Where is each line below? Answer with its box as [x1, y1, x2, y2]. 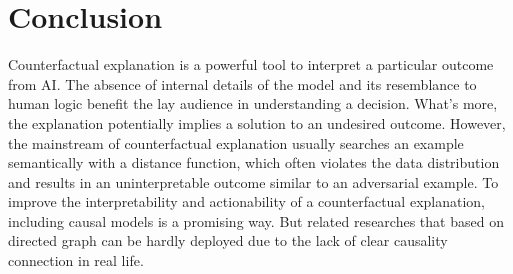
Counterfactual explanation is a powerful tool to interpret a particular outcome [8, 54, 494, 75]
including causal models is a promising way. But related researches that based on [8, 210, 504, 231]
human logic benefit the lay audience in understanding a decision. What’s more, [8, 93, 498, 114]
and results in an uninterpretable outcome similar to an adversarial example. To [8, 171, 499, 192]
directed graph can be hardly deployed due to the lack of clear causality [8, 230, 448, 251]
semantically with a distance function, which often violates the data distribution [8, 152, 500, 173]
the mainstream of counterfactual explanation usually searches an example [8, 132, 464, 153]
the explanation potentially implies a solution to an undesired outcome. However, [8, 112, 506, 133]
